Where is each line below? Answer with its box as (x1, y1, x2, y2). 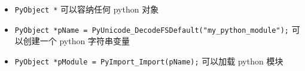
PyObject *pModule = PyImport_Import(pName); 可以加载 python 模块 (14, 54, 283, 67)
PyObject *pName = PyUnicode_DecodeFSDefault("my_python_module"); (14, 26, 289, 35)
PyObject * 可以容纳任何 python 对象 (14, 3, 159, 15)
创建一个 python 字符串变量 (23, 35, 130, 47)
